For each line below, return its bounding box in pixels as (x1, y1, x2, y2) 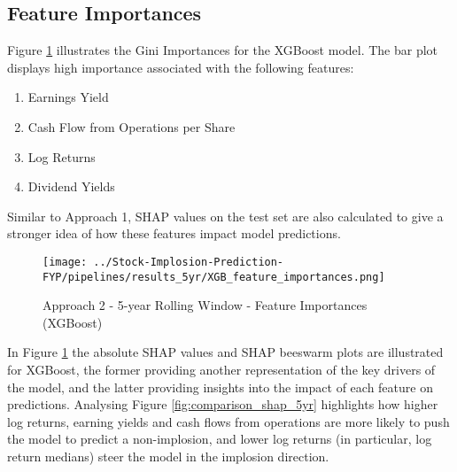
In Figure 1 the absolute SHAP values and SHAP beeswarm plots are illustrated (7, 343, 444, 361)
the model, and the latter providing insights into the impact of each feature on (7, 377, 433, 396)
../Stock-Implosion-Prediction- (93, 255, 284, 268)
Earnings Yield (27, 88, 109, 106)
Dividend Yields (27, 177, 115, 196)
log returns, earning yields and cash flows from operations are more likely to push (7, 412, 450, 430)
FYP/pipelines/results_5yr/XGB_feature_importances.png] (43, 270, 385, 283)
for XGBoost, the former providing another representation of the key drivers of (7, 360, 436, 379)
